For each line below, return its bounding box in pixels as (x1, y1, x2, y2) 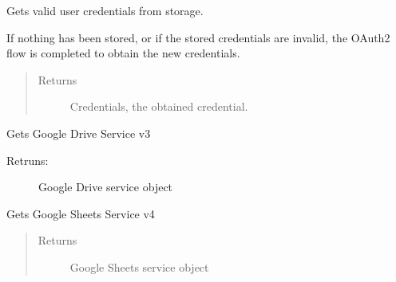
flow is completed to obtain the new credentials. (6, 45, 240, 61)
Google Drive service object (38, 178, 173, 195)
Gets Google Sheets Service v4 (6, 205, 155, 221)
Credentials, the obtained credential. (69, 98, 248, 115)
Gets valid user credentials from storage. (6, 2, 204, 18)
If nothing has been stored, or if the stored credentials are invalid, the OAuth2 (6, 29, 390, 45)
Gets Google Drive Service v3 (6, 124, 151, 141)
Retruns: (6, 151, 49, 168)
